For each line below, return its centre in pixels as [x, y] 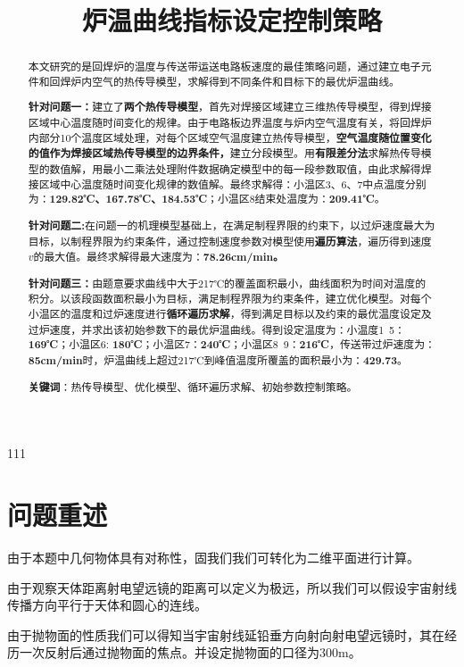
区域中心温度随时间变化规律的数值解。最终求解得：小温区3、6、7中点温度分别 [232, 183]
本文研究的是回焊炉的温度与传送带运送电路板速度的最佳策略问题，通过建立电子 [224, 67]
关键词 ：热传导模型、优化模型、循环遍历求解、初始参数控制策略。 [193, 387]
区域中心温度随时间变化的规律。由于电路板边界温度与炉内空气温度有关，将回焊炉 [230, 123]
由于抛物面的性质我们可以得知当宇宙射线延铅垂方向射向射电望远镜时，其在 [226, 634]
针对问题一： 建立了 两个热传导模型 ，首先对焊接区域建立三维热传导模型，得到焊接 [230, 107]
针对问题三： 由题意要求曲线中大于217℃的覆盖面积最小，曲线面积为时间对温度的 [227, 283]
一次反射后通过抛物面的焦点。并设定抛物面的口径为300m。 [190, 652]
